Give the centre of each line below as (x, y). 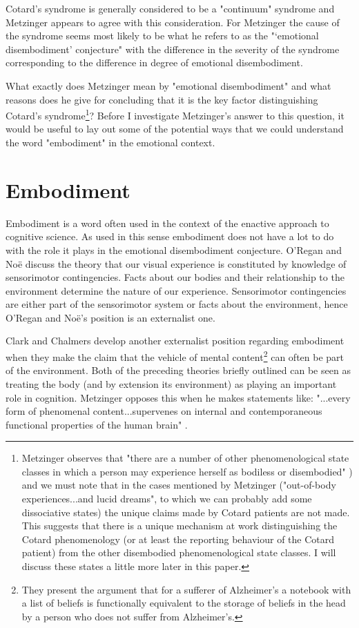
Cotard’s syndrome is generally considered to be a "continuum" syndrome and (170, 8)
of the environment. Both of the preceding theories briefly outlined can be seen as (178, 370)
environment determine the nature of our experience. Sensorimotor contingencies (176, 290)
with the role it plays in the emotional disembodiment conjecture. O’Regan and (174, 249)
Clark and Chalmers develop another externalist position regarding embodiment (175, 341)
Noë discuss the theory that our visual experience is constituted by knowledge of (176, 263)
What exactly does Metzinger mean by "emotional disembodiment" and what (168, 85)
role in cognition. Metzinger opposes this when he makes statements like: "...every (178, 397)
